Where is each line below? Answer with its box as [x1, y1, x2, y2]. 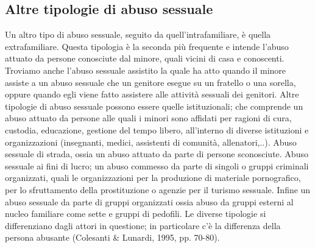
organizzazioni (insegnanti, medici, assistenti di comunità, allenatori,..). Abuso [5, 135, 297, 148]
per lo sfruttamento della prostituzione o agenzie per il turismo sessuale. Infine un [5, 183, 311, 196]
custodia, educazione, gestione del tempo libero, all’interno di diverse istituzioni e [5, 123, 309, 136]
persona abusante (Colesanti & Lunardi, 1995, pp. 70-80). [5, 231, 220, 244]
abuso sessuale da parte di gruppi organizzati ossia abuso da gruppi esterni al [5, 195, 294, 208]
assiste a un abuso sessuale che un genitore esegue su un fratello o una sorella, [5, 76, 296, 88]
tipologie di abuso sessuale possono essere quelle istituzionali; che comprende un [5, 99, 303, 112]
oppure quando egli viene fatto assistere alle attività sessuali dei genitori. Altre [5, 88, 299, 101]
